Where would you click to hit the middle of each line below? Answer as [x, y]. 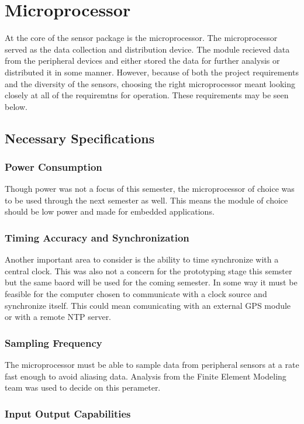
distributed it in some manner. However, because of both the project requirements [152, 72]
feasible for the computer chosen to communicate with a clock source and [136, 294]
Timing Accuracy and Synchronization [97, 237]
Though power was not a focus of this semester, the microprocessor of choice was [150, 189]
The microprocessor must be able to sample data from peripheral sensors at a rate [152, 365]
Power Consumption [53, 166]
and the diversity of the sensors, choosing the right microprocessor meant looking [150, 83]
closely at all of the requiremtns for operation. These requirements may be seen [147, 95]
